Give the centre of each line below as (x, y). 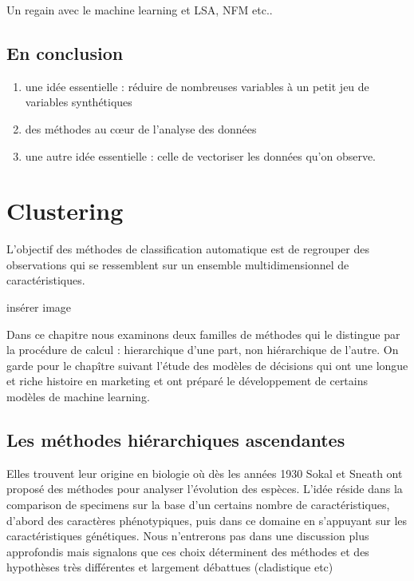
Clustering (65, 211)
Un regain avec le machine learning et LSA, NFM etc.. (140, 10)
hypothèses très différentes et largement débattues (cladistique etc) (170, 567)
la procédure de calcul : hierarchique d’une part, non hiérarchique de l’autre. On (203, 350)
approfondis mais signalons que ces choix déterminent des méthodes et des (188, 551)
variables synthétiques (79, 102)
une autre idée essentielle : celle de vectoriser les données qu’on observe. (201, 155)
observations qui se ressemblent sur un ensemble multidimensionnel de (178, 264)
